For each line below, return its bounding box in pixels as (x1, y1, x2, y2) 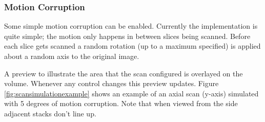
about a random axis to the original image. (4, 51, 139, 61)
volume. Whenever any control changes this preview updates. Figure (4, 78, 219, 89)
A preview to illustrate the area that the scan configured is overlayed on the (4, 68, 243, 78)
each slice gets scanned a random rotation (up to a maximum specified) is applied (4, 40, 261, 51)
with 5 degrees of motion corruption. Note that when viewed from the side (4, 98, 238, 109)
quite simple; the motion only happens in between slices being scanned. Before (4, 30, 251, 41)
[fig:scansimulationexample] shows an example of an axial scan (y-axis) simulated (4, 88, 259, 98)
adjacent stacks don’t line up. (4, 108, 96, 118)
